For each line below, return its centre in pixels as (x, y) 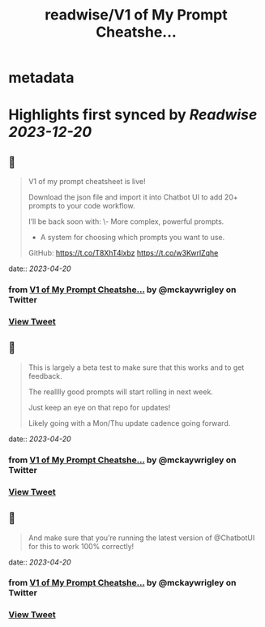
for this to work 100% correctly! (81, 546)
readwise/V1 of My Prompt (136, 15)
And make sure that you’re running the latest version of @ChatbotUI (141, 538)
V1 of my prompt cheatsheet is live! (87, 182)
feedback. (45, 376)
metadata (41, 78)
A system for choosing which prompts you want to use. (132, 238)
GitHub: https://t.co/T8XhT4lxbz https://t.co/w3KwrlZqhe (123, 253)
